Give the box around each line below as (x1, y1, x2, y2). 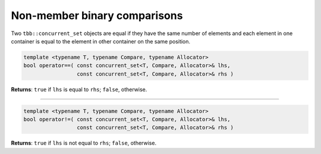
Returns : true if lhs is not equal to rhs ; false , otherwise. (11, 140, 157, 147)
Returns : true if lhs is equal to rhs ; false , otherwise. (11, 86, 147, 93)
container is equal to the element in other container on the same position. (11, 37, 190, 45)
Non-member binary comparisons (11, 9, 183, 22)
